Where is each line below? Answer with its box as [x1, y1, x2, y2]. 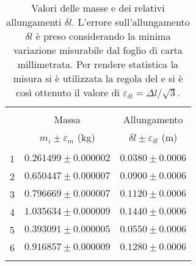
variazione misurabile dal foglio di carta [13, 43, 183, 57]
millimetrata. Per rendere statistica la [17, 57, 179, 71]
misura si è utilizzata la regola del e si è [13, 71, 183, 85]
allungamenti [6, 15, 62, 29]
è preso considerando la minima [35, 29, 171, 43]
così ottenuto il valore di [16, 85, 120, 99]
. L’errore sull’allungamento [71, 15, 190, 29]
